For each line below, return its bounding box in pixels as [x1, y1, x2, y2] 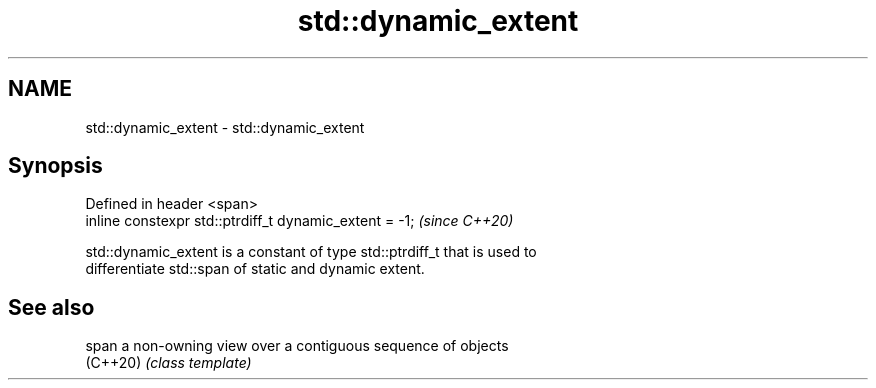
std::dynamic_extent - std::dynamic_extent [85, 118, 365, 136]
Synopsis [8, 153, 103, 179]
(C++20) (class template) [85, 354, 252, 372]
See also [8, 294, 95, 320]
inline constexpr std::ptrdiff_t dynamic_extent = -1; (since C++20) [85, 212, 514, 230]
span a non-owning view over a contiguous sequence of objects [85, 337, 509, 355]
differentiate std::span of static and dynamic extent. [85, 260, 425, 278]
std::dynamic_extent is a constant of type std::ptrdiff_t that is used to [85, 243, 537, 261]
